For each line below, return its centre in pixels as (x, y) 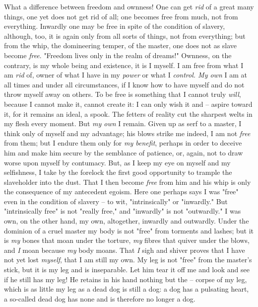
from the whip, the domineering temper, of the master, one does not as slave (121, 45)
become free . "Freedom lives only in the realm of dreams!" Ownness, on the (118, 55)
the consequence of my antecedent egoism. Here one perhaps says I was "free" (121, 192)
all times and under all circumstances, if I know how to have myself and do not (124, 84)
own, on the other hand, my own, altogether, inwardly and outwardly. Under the (127, 221)
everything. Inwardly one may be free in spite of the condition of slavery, (115, 26)
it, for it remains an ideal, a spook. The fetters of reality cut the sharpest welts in (128, 114)
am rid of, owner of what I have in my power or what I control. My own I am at (126, 75)
